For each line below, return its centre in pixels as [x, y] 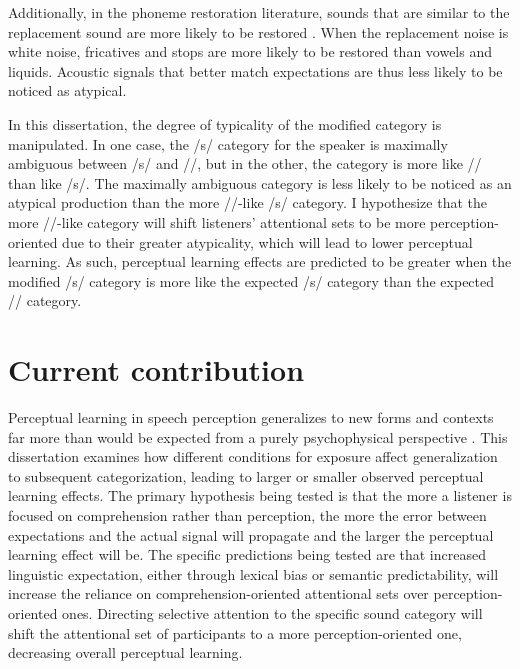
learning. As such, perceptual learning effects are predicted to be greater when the [260, 261]
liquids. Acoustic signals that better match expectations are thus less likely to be [255, 70]
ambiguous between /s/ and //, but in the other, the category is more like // [245, 163]
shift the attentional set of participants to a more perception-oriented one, [235, 632]
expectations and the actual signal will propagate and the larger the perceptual [251, 534]
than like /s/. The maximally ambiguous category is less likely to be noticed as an [260, 182]
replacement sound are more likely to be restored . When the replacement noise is [258, 31]
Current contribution [156, 369]
